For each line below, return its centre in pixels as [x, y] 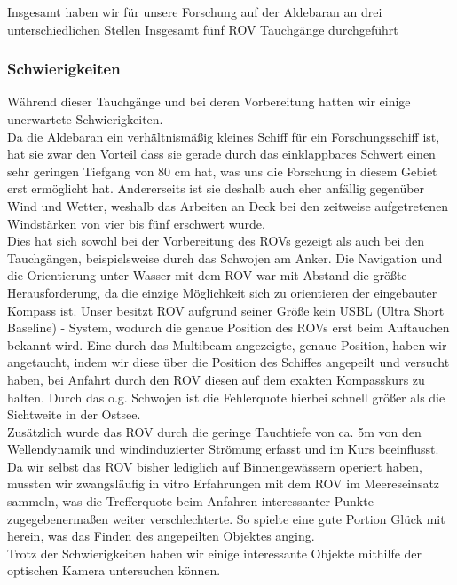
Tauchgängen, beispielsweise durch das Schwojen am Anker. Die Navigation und [225, 257]
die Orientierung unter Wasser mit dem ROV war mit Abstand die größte [207, 275]
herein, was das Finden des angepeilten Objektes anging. [161, 536]
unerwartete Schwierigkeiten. [85, 119]
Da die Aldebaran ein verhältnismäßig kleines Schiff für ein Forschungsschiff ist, [224, 136]
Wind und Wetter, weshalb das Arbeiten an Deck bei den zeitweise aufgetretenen [228, 205]
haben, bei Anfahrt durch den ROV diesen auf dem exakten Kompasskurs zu [216, 379]
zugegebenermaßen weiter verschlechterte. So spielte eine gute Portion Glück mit [226, 518]
